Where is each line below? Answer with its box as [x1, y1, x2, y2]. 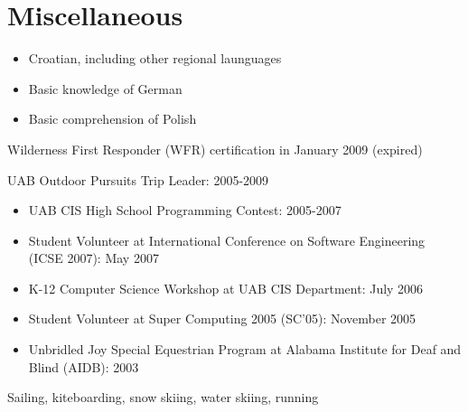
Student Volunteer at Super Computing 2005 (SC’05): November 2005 [28, 309, 417, 328]
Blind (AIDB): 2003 [28, 357, 139, 376]
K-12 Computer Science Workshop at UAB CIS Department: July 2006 [28, 278, 424, 297]
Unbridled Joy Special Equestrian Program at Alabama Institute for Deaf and [28, 340, 462, 359]
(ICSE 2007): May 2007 [28, 248, 159, 267]
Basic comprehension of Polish [28, 109, 197, 128]
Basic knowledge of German [28, 79, 183, 98]
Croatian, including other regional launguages [28, 49, 282, 68]
